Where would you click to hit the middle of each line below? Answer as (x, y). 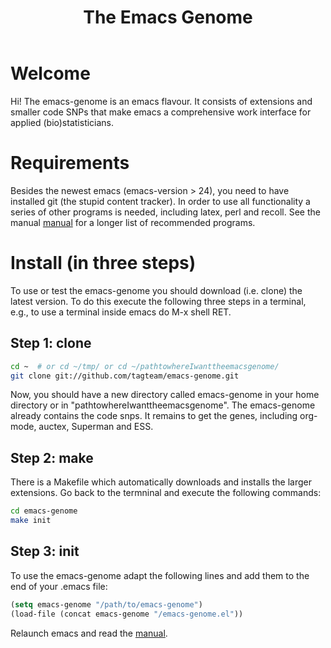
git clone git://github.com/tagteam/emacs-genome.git (125, 376)
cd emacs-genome (44, 511)
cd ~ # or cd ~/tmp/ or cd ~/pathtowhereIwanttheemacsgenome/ (145, 366)
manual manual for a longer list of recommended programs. (133, 222)
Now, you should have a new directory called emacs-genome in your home (165, 395)
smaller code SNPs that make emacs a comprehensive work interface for (161, 112)
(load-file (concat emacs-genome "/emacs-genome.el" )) (127, 614)
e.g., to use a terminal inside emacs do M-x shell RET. (121, 312)
